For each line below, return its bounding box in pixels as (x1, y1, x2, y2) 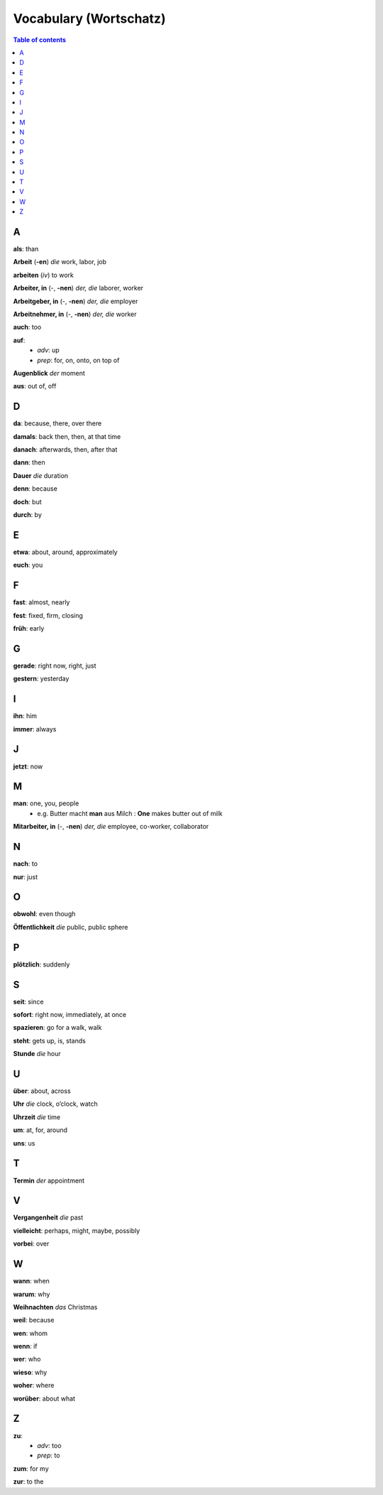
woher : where (13, 1381, 55, 1390)
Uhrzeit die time (13, 1112, 60, 1121)
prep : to (37, 1451, 60, 1459)
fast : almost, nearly (13, 598, 70, 607)
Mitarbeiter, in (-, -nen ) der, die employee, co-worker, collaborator (13, 822, 209, 831)
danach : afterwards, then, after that (13, 445, 118, 454)
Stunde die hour (13, 1050, 62, 1058)
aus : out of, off (13, 382, 57, 391)
